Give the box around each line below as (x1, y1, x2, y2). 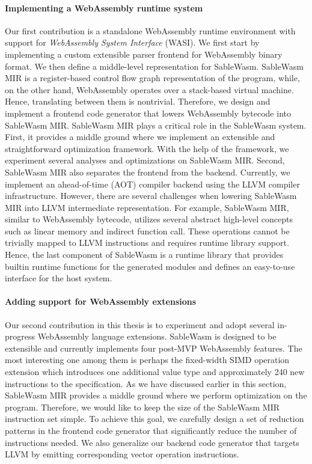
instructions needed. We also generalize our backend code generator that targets (5, 436, 299, 448)
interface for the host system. (5, 272, 112, 284)
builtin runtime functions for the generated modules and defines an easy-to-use (5, 260, 295, 272)
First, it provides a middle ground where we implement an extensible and (5, 130, 275, 143)
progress (5, 330, 35, 343)
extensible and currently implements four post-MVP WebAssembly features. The (5, 341, 302, 354)
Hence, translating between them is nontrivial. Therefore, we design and (5, 95, 271, 108)
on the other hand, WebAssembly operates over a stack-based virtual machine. (5, 83, 294, 96)
